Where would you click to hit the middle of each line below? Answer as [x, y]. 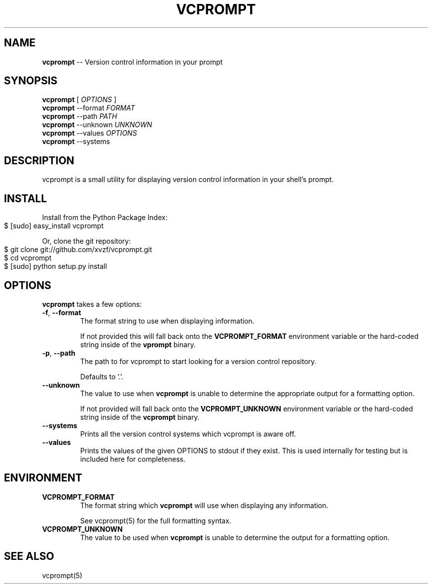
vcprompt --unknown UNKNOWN [97, 125]
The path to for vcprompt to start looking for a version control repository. [198, 361]
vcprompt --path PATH [80, 116]
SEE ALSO [29, 556]
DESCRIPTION [39, 160]
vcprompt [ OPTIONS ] [79, 100]
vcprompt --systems [76, 142]
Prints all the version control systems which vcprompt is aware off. [188, 434]
